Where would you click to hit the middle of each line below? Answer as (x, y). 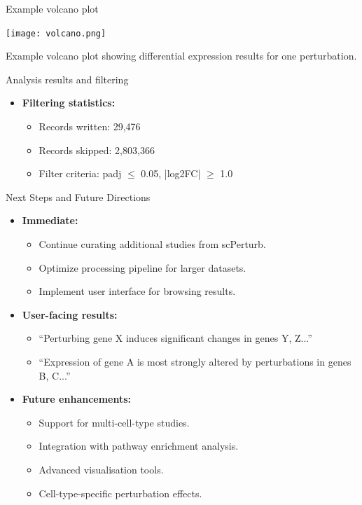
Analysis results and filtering (67, 79)
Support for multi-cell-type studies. (114, 422)
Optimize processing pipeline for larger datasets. (142, 267)
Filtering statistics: (69, 103)
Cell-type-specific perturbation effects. (120, 493)
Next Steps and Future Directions (78, 196)
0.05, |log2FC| (171, 173)
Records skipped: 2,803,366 (97, 150)
